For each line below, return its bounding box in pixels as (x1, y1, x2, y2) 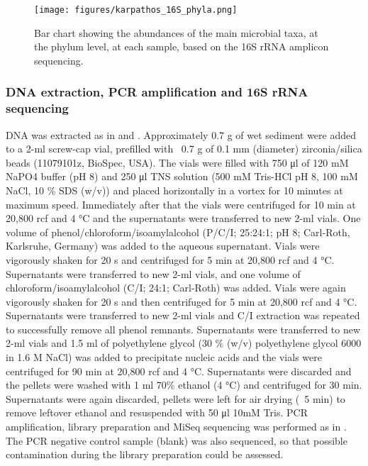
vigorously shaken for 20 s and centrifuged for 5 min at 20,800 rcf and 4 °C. (6, 252, 335, 267)
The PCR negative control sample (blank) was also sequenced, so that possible (6, 433, 347, 448)
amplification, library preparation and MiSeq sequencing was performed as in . (6, 419, 347, 434)
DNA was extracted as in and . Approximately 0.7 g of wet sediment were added (6, 127, 356, 142)
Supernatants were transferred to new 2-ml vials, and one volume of (6, 266, 301, 281)
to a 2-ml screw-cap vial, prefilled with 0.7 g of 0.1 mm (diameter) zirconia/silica (6, 141, 362, 156)
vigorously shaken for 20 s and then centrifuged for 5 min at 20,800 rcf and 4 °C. (6, 294, 357, 309)
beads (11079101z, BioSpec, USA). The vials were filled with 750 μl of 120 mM (6, 155, 349, 170)
